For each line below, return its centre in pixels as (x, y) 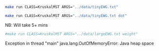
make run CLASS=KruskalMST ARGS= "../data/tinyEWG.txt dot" (66, 16)
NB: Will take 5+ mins (26, 25)
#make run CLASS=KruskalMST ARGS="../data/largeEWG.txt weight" (71, 34)
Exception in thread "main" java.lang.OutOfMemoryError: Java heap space (79, 43)
